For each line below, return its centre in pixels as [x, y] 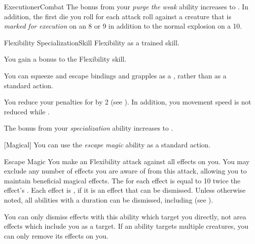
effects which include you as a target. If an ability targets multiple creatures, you [126, 226]
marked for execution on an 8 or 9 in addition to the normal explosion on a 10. [123, 26]
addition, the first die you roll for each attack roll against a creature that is [118, 16]
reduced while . [27, 111]
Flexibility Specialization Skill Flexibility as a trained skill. [92, 42]
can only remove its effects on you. [56, 235]
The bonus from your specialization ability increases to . [89, 128]
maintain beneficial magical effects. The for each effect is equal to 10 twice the [122, 180]
